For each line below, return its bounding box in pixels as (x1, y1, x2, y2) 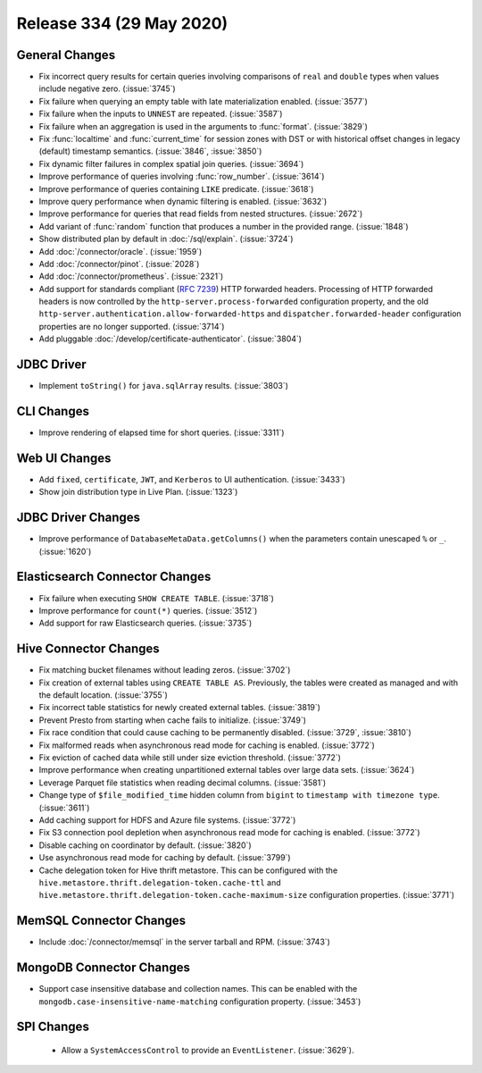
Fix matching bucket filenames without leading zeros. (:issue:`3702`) (38, 665, 291, 675)
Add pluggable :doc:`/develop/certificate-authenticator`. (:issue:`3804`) (38, 333, 303, 344)
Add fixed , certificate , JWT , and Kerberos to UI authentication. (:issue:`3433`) (38, 474, 345, 484)
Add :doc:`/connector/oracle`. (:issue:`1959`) (38, 246, 203, 256)
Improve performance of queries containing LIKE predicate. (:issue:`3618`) (38, 183, 314, 194)
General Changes (16, 47, 116, 63)
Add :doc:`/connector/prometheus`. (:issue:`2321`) (38, 271, 224, 281)
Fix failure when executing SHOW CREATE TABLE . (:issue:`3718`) (38, 592, 274, 603)
